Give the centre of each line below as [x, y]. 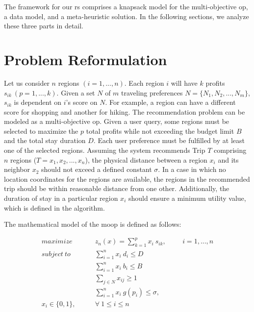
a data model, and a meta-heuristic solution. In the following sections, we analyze [127, 16]
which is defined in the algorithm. [54, 207]
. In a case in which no [192, 169]
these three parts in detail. [44, 26]
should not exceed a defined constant [96, 169]
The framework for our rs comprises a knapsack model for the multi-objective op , [126, 6]
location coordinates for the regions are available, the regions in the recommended [127, 179]
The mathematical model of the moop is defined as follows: [93, 224]
